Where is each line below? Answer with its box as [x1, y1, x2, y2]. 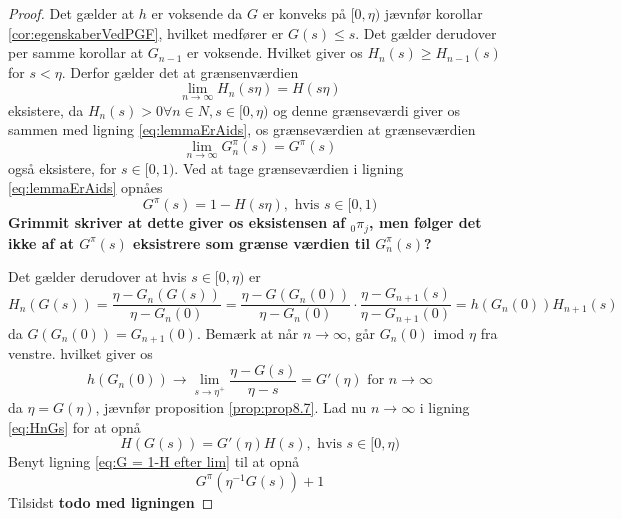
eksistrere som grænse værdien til [133, 232, 370, 253]
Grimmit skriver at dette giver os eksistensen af [8, 212, 346, 233]
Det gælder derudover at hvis [8, 266, 187, 287]
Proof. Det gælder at [8, 3, 135, 23]
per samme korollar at [8, 42, 144, 63]
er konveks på [262, 3, 346, 23]
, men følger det [369, 212, 482, 233]
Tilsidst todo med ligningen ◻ [8, 491, 214, 512]
